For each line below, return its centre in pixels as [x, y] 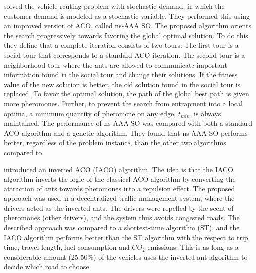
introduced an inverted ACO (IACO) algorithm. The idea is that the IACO [119, 169]
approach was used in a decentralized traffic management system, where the [119, 198]
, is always [205, 113]
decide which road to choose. [48, 266]
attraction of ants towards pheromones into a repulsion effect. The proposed [120, 188]
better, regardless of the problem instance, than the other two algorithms [115, 142]
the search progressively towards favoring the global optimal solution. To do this [126, 35]
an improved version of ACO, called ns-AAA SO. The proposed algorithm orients [128, 26]
